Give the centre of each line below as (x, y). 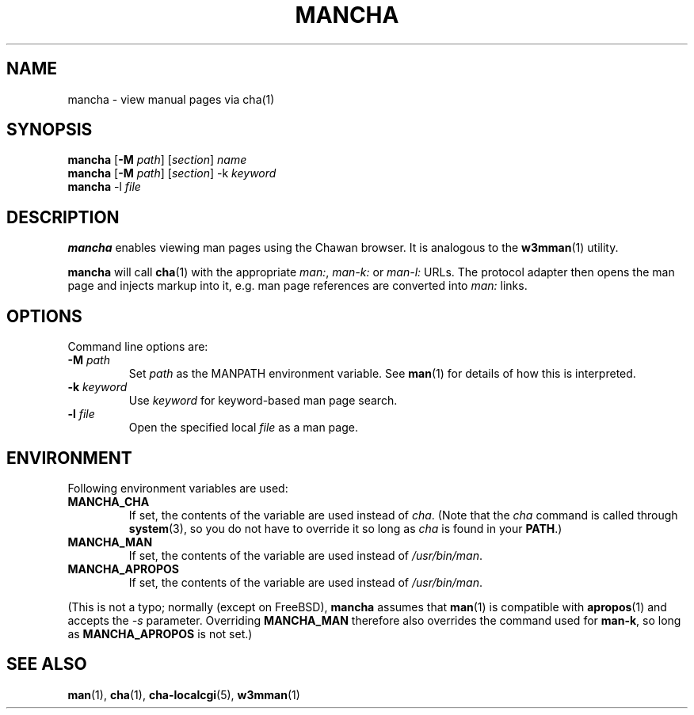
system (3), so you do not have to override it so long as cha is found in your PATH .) (345, 528)
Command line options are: (138, 347)
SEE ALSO (47, 664)
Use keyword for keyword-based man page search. (263, 401)
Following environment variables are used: (178, 488)
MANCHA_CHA (109, 501)
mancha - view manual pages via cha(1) (171, 99)
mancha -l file (104, 187)
